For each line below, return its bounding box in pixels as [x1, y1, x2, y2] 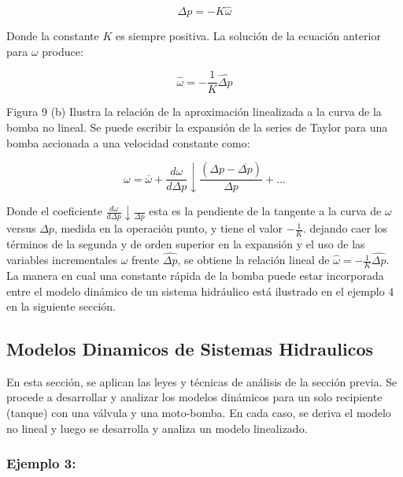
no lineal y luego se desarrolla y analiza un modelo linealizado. [6, 419, 308, 436]
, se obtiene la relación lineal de [177, 252, 330, 268]
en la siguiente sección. [6, 298, 116, 315]
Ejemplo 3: [6, 453, 76, 473]
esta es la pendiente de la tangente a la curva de [149, 203, 382, 219]
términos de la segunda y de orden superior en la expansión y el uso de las [6, 236, 365, 252]
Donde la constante [6, 28, 99, 44]
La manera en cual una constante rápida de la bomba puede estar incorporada [6, 266, 384, 283]
